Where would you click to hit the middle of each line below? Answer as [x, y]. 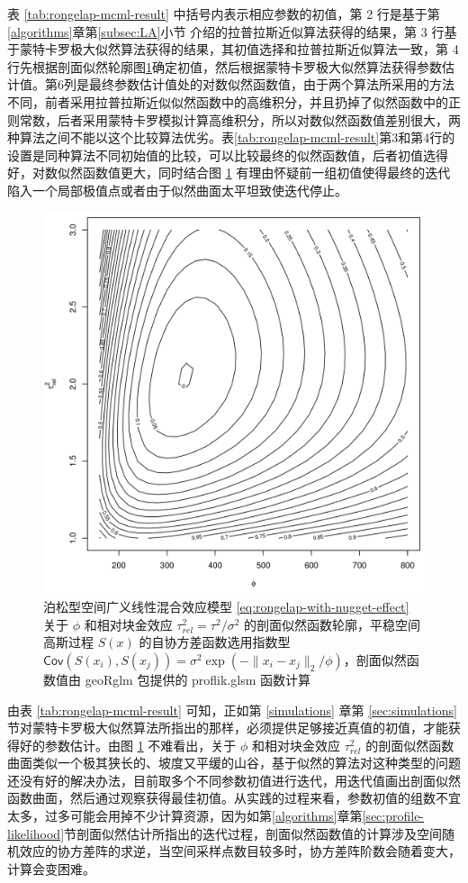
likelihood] [36, 833]
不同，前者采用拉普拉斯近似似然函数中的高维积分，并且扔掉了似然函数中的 [228, 101]
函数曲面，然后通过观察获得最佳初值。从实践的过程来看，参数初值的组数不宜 [234, 798]
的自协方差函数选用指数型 [215, 642]
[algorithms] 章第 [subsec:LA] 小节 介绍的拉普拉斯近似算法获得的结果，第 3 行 [226, 31]
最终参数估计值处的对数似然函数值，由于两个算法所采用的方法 [271, 84]
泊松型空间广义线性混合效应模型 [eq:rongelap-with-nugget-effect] [226, 607]
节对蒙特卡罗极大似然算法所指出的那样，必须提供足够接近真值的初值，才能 [228, 728]
